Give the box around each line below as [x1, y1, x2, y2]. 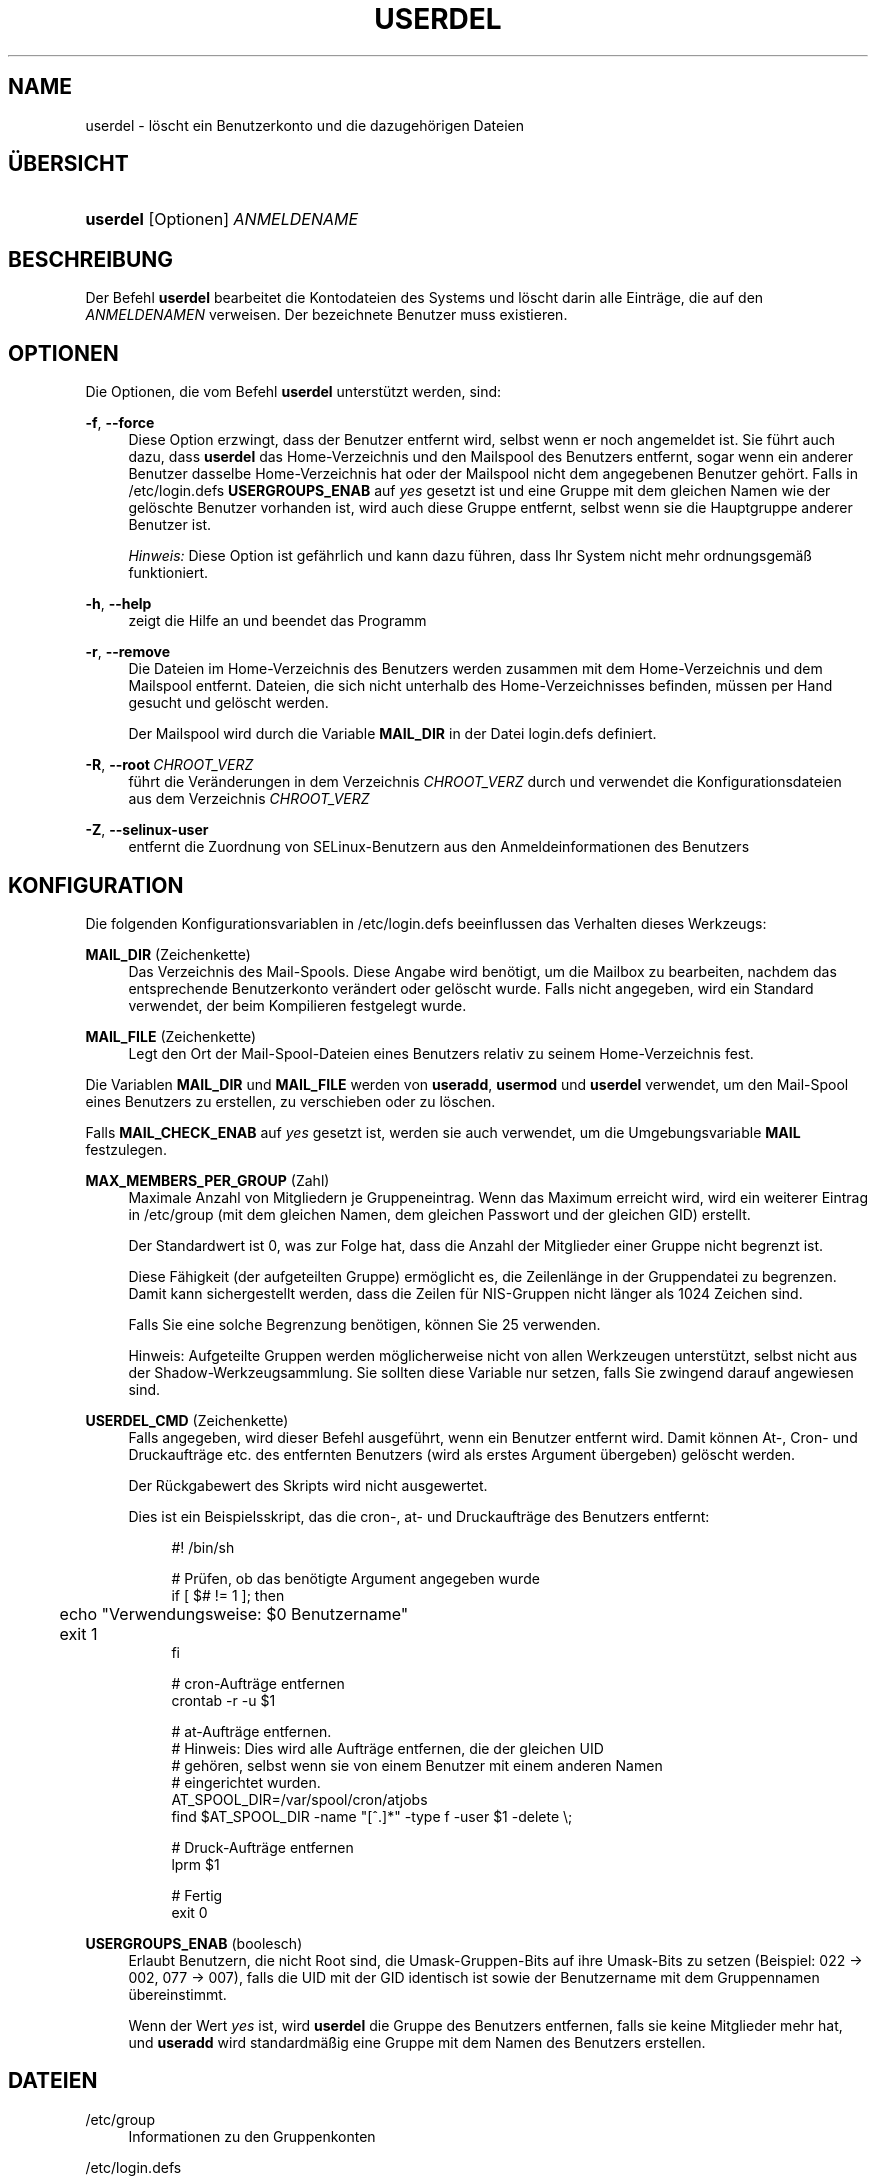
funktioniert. [128, 564, 209, 582]
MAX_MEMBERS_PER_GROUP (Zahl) [85, 1171, 330, 1189]
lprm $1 [171, 1855, 220, 1873]
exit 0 [171, 1903, 208, 1921]
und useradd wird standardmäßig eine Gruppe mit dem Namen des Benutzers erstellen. [128, 2033, 706, 2051]
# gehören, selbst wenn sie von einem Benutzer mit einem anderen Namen [171, 1756, 663, 1774]
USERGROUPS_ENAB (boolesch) [85, 1934, 303, 1952]
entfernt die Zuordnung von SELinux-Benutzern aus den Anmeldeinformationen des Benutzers [128, 838, 750, 856]
